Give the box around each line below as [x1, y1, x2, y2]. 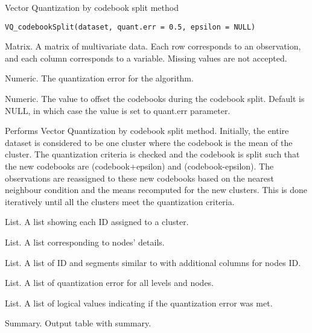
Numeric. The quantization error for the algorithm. [5, 72, 194, 84]
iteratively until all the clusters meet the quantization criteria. [5, 195, 235, 208]
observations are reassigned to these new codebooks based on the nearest [5, 171, 274, 184]
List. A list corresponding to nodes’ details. [5, 235, 165, 248]
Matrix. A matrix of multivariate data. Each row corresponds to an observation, [5, 40, 301, 52]
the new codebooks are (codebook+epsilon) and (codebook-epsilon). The [5, 160, 274, 172]
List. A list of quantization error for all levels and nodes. [5, 276, 214, 289]
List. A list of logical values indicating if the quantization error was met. [5, 296, 273, 309]
